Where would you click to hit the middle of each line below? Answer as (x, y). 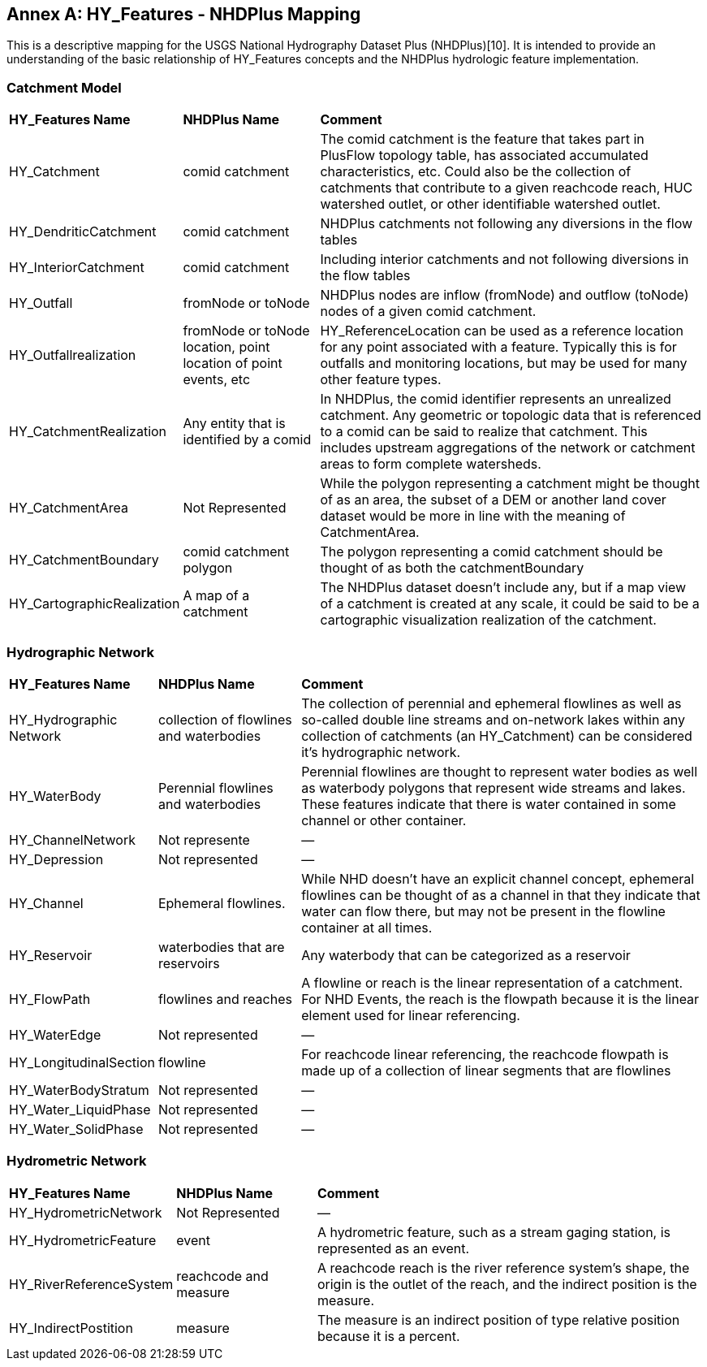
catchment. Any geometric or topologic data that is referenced (511, 415)
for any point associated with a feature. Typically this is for (498, 347)
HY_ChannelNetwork (72, 839)
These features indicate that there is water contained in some (489, 804)
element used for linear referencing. (411, 1015)
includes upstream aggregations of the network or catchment (508, 448)
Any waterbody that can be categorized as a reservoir (466, 955)
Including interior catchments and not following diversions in (504, 260)
